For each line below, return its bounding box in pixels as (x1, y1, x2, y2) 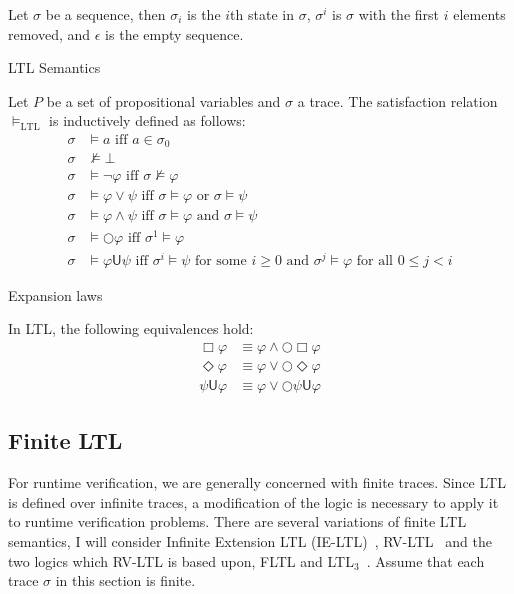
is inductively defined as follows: (49, 110, 246, 131)
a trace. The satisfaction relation (297, 90, 498, 111)
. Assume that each (366, 550, 485, 571)
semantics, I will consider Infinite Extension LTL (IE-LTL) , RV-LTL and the (8, 531, 492, 552)
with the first (358, 4, 440, 24)
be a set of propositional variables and (46, 90, 281, 111)
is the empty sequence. (105, 23, 244, 44)
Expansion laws (8, 284, 103, 305)
